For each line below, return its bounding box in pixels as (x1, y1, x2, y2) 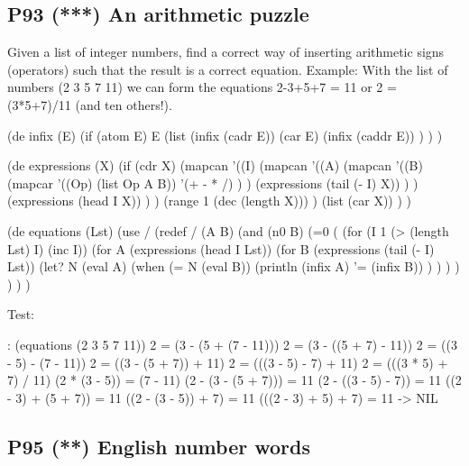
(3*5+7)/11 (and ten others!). (7, 95, 172, 114)
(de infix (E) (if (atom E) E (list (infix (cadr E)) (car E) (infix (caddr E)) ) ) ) (7, 125, 443, 144)
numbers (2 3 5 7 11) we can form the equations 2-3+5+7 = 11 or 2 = (7, 78, 397, 96)
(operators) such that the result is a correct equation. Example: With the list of (7, 59, 448, 78)
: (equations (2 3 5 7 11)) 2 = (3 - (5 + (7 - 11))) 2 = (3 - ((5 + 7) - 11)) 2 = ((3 (7, 334, 457, 353)
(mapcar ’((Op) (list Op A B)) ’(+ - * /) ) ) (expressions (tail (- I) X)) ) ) (7, 173, 418, 192)
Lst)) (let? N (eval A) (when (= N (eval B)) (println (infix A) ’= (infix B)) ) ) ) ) (7, 257, 460, 276)
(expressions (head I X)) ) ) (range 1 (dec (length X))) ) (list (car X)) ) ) (7, 191, 411, 210)
